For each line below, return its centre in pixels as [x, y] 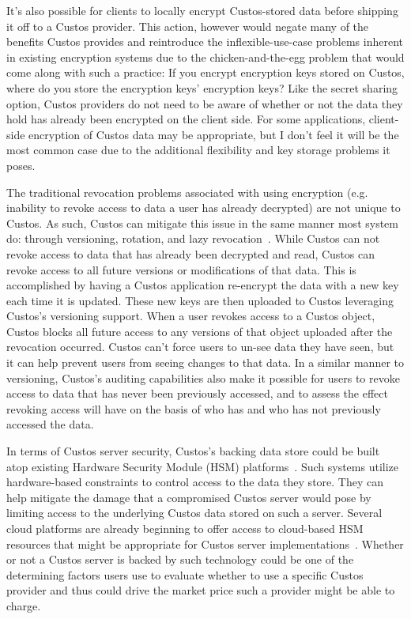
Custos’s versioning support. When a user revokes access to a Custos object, [191, 316]
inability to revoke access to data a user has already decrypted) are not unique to [204, 208]
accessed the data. [50, 424]
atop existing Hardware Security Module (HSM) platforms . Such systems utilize [203, 466]
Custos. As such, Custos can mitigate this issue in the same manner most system [202, 223]
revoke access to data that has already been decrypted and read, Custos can [191, 253]
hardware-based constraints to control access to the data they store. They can [195, 482]
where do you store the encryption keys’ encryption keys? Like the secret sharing [202, 87]
